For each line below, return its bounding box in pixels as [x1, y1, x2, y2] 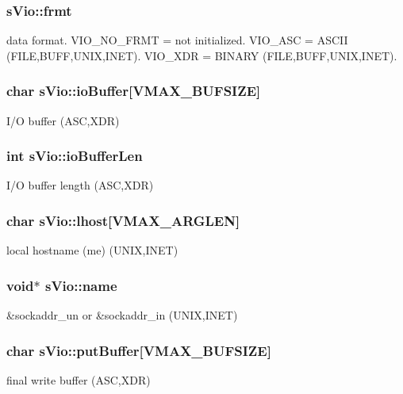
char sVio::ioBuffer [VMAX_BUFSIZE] [6, 81, 261, 101]
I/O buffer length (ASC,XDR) [6, 177, 154, 193]
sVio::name [44, 275, 117, 295]
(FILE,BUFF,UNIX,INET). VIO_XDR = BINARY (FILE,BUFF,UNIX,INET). [6, 47, 397, 63]
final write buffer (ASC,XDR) [6, 371, 151, 388]
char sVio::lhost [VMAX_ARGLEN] [6, 210, 240, 230]
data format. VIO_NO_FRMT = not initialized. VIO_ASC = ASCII [6, 32, 348, 48]
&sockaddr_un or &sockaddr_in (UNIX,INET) [6, 307, 238, 323]
